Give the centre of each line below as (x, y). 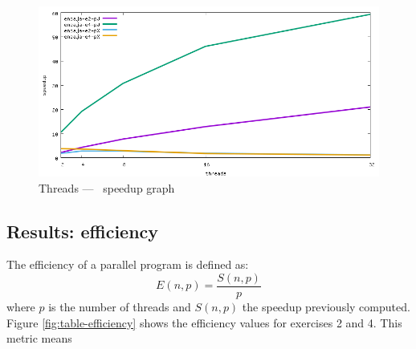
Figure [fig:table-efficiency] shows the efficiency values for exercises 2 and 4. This (204, 322)
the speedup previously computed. (326, 307)
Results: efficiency (83, 231)
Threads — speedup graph (107, 187)
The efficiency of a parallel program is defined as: (128, 264)
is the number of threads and (120, 307)
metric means (39, 338)
